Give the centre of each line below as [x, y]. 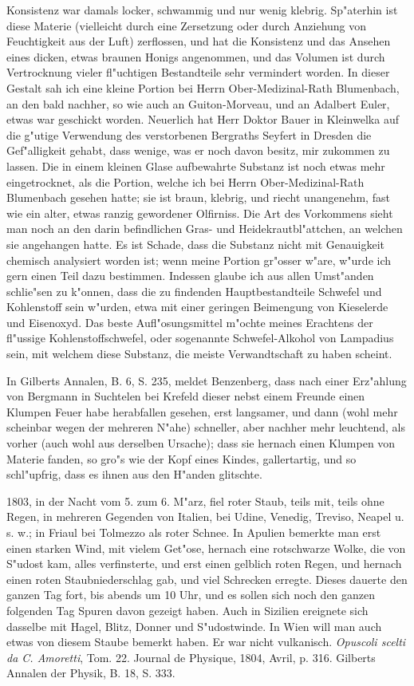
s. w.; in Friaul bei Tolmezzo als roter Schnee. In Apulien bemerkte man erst [194, 532]
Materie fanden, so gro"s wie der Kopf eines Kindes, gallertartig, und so [181, 458]
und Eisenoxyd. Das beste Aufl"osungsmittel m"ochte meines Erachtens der [190, 322]
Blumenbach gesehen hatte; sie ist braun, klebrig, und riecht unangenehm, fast [198, 197]
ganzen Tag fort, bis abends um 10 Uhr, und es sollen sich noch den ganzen [191, 595]
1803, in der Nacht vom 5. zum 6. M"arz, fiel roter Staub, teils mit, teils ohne [195, 501]
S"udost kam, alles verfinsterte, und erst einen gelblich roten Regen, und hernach [204, 564]
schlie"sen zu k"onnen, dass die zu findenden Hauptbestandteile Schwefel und [194, 291]
